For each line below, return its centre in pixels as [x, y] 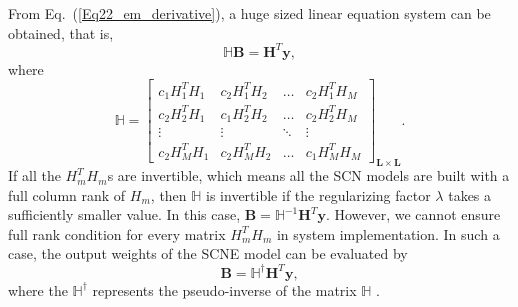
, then [168, 194]
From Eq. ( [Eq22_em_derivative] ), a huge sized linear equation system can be [249, 13]
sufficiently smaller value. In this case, [124, 214]
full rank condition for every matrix [117, 233]
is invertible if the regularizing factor [318, 194]
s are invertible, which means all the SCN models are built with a [308, 175]
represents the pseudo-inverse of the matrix [224, 289]
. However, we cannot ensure [413, 214]
